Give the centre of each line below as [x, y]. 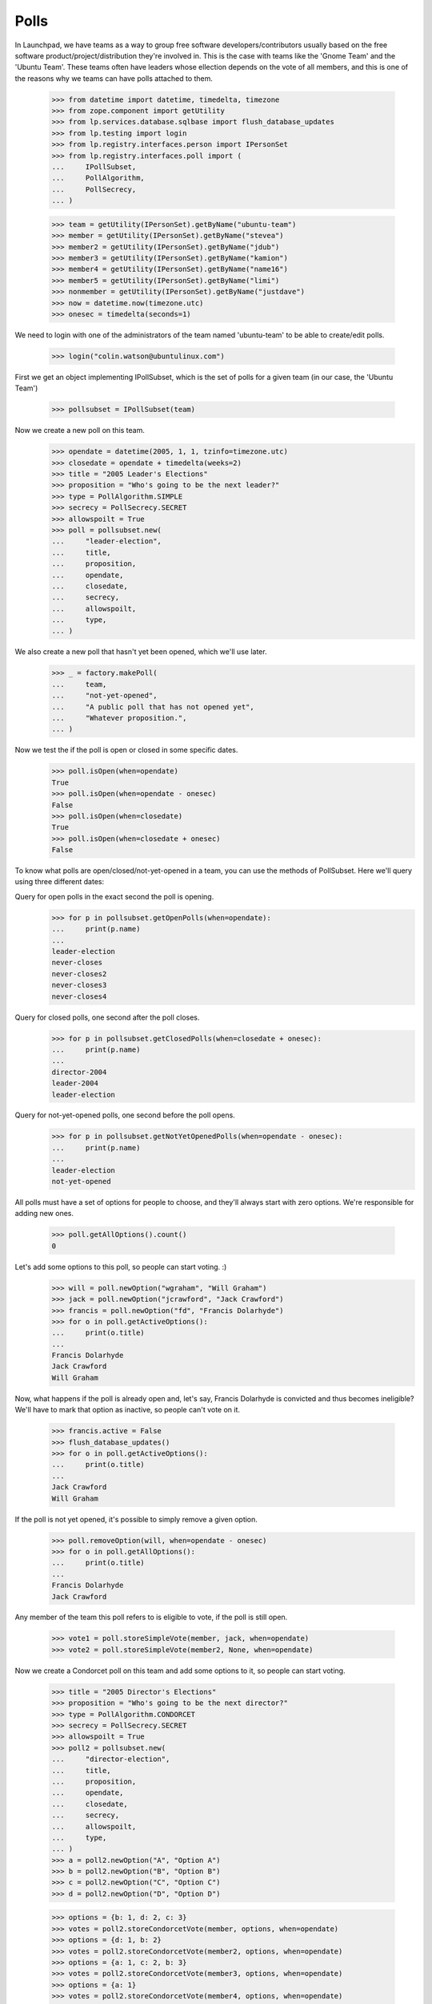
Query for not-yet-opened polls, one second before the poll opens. [125, 1115]
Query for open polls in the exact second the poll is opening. [114, 896]
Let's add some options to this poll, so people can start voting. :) [121, 1267]
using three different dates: [59, 882]
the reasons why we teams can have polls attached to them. [114, 78]
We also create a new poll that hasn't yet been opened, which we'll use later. [141, 652]
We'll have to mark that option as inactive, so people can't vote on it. [127, 1410]
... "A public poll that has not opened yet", [153, 707]
